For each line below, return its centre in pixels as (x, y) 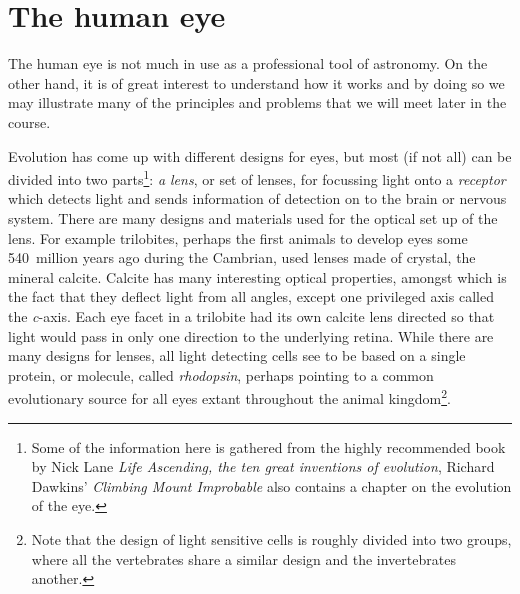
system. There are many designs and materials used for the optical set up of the (253, 217)
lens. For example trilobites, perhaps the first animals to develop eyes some (238, 237)
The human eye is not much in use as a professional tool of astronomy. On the (248, 63)
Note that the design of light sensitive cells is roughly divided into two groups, (271, 538)
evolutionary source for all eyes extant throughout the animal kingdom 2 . (229, 396)
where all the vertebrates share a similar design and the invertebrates (243, 558)
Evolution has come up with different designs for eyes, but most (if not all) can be (260, 155)
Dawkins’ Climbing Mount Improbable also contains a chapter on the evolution (271, 485)
